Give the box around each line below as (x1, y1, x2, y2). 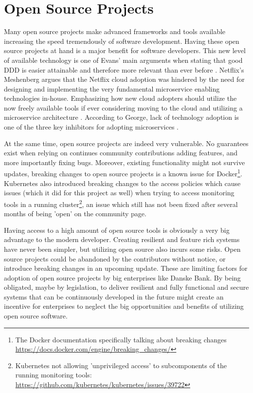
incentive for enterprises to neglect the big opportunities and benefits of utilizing (4, 301, 244, 311)
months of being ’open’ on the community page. (4, 208, 146, 219)
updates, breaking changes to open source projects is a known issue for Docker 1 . (4, 167, 242, 179)
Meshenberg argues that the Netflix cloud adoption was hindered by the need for (4, 74, 245, 84)
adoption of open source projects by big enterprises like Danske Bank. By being (4, 272, 241, 282)
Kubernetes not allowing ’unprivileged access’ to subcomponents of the (15, 360, 227, 370)
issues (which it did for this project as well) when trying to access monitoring (4, 187, 235, 198)
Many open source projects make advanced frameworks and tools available (4, 26, 226, 37)
